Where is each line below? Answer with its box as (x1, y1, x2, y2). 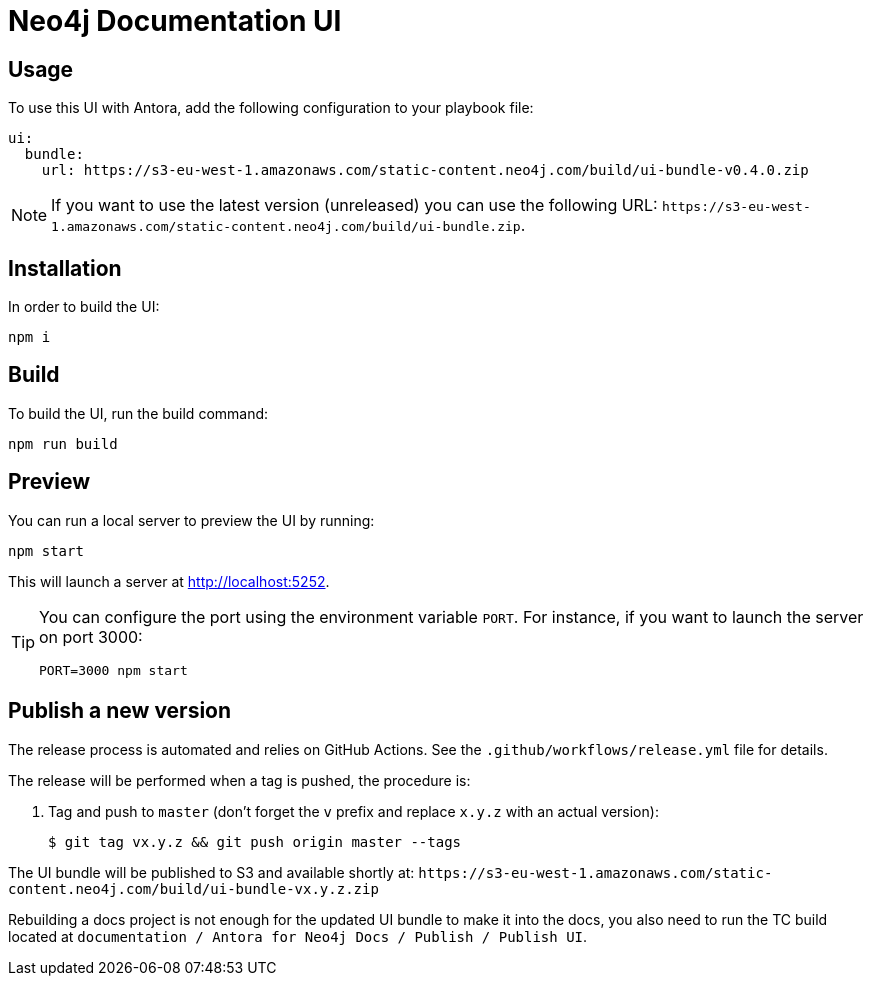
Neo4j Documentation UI (8, 4, 342, 38)
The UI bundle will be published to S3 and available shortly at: (8, 863, 415, 881)
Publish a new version (8, 698, 232, 724)
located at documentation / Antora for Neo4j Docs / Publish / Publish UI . (8, 927, 588, 945)
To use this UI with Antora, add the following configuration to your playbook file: (8, 99, 534, 117)
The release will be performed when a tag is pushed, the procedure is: (8, 771, 471, 789)
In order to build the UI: (8, 298, 160, 316)
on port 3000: (39, 626, 143, 647)
